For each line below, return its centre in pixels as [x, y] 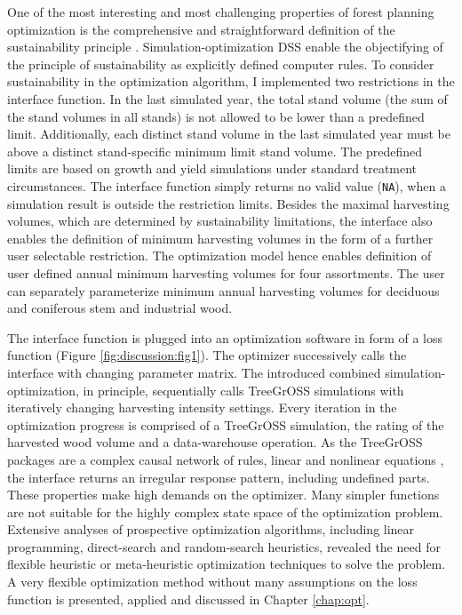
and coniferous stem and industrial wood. [120, 308]
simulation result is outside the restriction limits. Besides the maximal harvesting [228, 203]
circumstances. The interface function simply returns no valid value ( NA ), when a [227, 185]
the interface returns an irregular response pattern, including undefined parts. [219, 477]
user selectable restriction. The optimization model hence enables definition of [219, 256]
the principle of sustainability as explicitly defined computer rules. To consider [221, 64]
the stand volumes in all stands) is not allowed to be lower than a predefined [216, 116]
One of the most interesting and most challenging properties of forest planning [221, 12]
